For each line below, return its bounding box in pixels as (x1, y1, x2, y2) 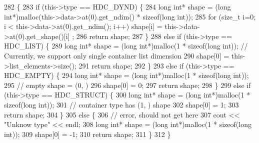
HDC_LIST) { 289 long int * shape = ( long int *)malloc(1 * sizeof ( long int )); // (4, 40, 248, 51)
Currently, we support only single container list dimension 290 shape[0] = (4, 50, 229, 60)
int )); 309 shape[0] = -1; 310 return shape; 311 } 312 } (4, 128, 171, 139)
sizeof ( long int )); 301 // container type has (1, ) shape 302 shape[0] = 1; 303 (4, 99, 239, 109)
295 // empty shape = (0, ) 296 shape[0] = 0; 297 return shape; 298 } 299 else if (4, 79, 251, 90)
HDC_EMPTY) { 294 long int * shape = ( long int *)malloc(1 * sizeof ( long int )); (4, 70, 249, 80)
